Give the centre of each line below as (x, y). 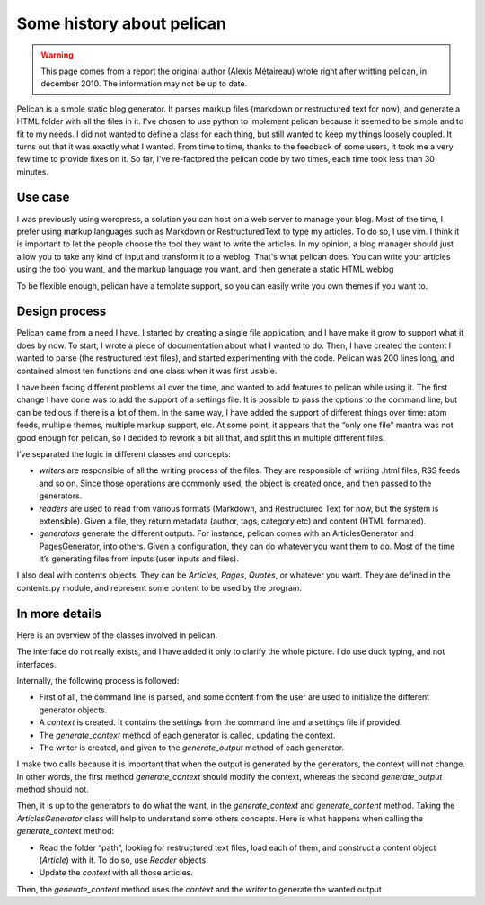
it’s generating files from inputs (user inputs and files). (139, 559)
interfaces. (37, 664)
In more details (59, 613)
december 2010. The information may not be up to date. (144, 84)
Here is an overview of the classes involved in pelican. (117, 635)
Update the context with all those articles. (116, 873)
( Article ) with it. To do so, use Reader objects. (123, 860)
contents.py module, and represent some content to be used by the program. (159, 587)
